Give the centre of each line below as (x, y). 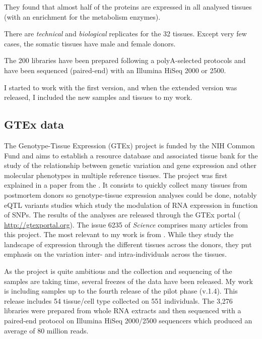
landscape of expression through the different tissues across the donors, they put (128, 244)
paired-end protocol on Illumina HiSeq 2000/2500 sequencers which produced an (128, 321)
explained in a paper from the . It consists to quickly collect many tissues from (126, 185)
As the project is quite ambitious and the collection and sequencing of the (118, 271)
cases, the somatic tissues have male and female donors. (90, 43)
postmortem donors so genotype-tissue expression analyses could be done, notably (130, 194)
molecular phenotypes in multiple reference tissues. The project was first (116, 175)
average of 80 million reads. (46, 330)
